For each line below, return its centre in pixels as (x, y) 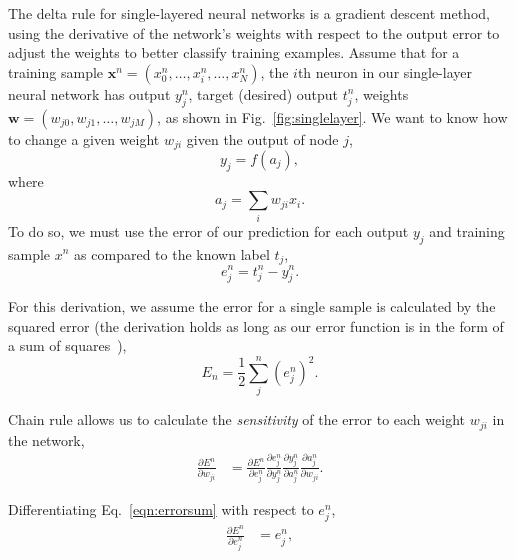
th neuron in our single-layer (384, 71)
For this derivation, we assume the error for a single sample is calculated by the (252, 306)
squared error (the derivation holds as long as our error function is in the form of (256, 325)
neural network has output (89, 93)
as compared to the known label (172, 253)
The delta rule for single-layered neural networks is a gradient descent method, (249, 13)
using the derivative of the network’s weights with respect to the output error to (254, 32)
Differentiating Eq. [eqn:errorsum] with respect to (161, 509)
